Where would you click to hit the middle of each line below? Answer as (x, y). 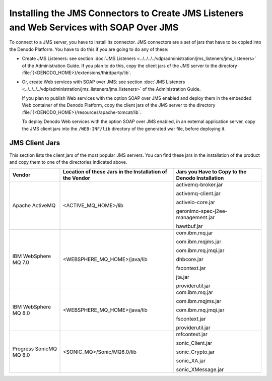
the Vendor (76, 178)
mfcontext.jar (192, 334)
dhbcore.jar (190, 260)
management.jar (195, 218)
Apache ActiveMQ (34, 206)
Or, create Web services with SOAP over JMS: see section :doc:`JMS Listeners (104, 82)
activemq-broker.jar (199, 185)
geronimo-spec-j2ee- (202, 211)
